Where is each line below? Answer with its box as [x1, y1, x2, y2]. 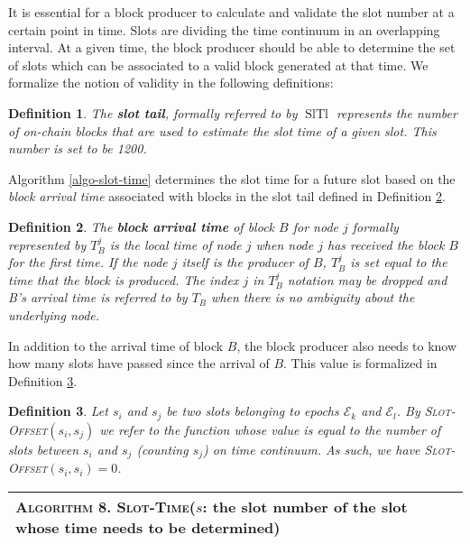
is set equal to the [350, 253, 447, 272]
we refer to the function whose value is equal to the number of [99, 420, 441, 438]
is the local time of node [109, 235, 242, 254]
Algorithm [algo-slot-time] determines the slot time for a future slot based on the [8, 169, 456, 188]
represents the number [336, 103, 457, 122]
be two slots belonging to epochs [166, 401, 339, 420]
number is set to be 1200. [8, 139, 147, 158]
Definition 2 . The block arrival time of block [8, 217, 275, 235]
